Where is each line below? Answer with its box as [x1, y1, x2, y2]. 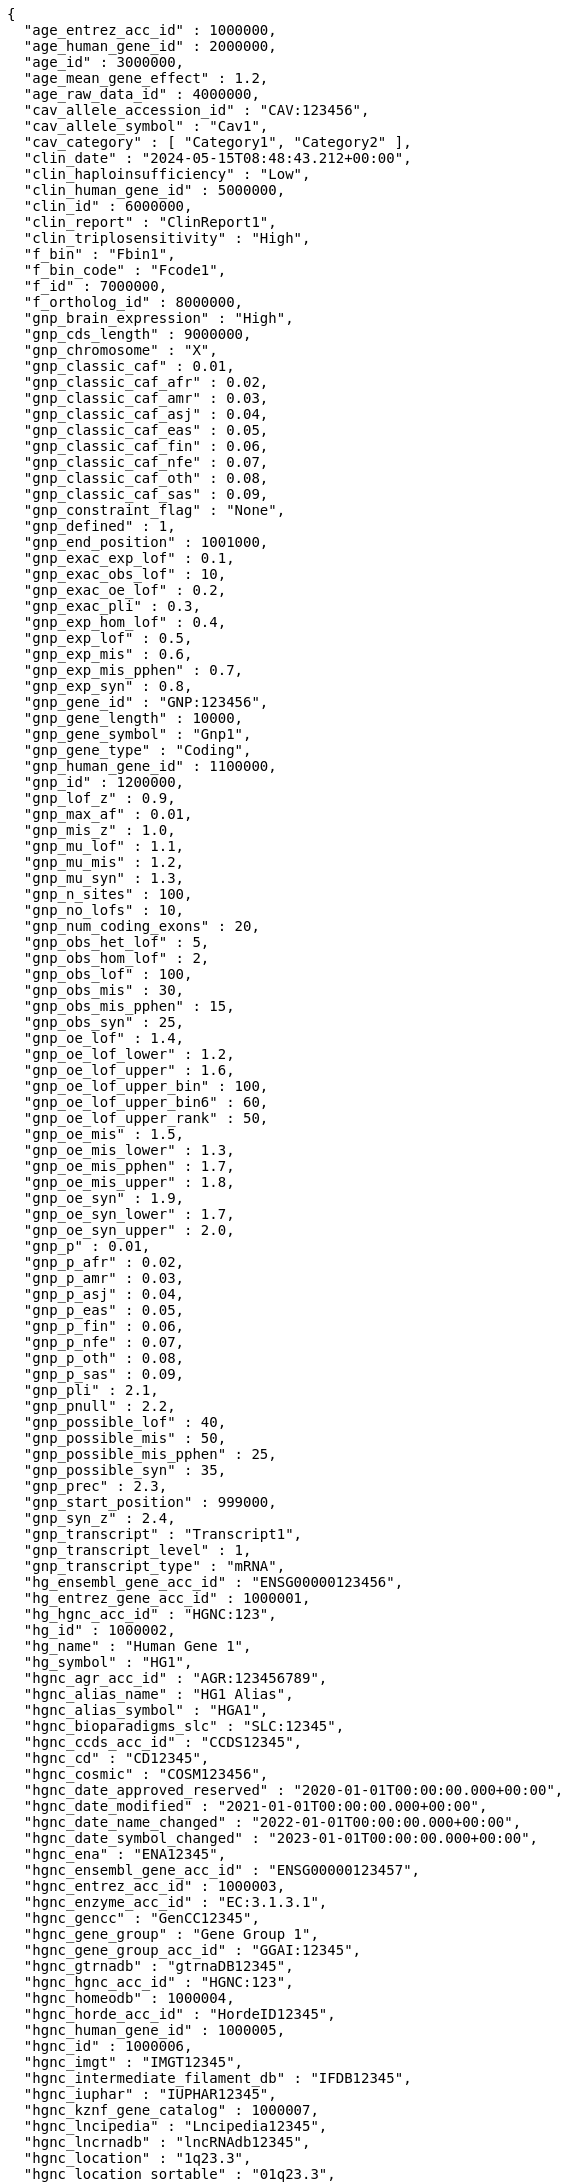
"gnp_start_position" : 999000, [23, 1494, 277, 1510]
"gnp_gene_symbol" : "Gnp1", [23, 726, 252, 742]
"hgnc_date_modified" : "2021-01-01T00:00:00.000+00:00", [23, 1798, 488, 1814]
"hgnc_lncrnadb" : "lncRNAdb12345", [23, 2134, 311, 2150]
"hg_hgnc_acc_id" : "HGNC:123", [23, 1606, 277, 1622]
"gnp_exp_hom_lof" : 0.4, [23, 614, 227, 630]
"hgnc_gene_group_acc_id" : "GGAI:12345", [23, 1942, 362, 1958]
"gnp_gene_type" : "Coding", [23, 742, 252, 758]
